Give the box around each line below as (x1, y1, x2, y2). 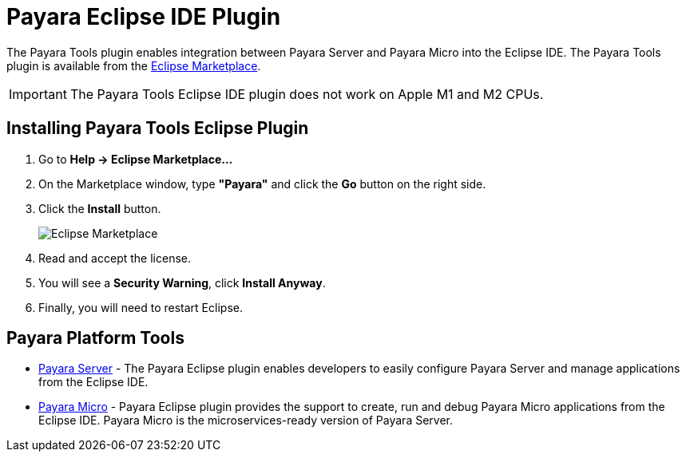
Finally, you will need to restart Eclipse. (38, 300, 243, 314)
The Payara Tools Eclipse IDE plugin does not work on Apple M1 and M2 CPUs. (69, 85, 544, 102)
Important (9, 85, 67, 102)
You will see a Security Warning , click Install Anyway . (38, 275, 326, 290)
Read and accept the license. (38, 251, 191, 265)
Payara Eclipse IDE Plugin (6, 3, 281, 30)
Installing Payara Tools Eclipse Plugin (6, 118, 309, 139)
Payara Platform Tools (6, 328, 184, 349)
